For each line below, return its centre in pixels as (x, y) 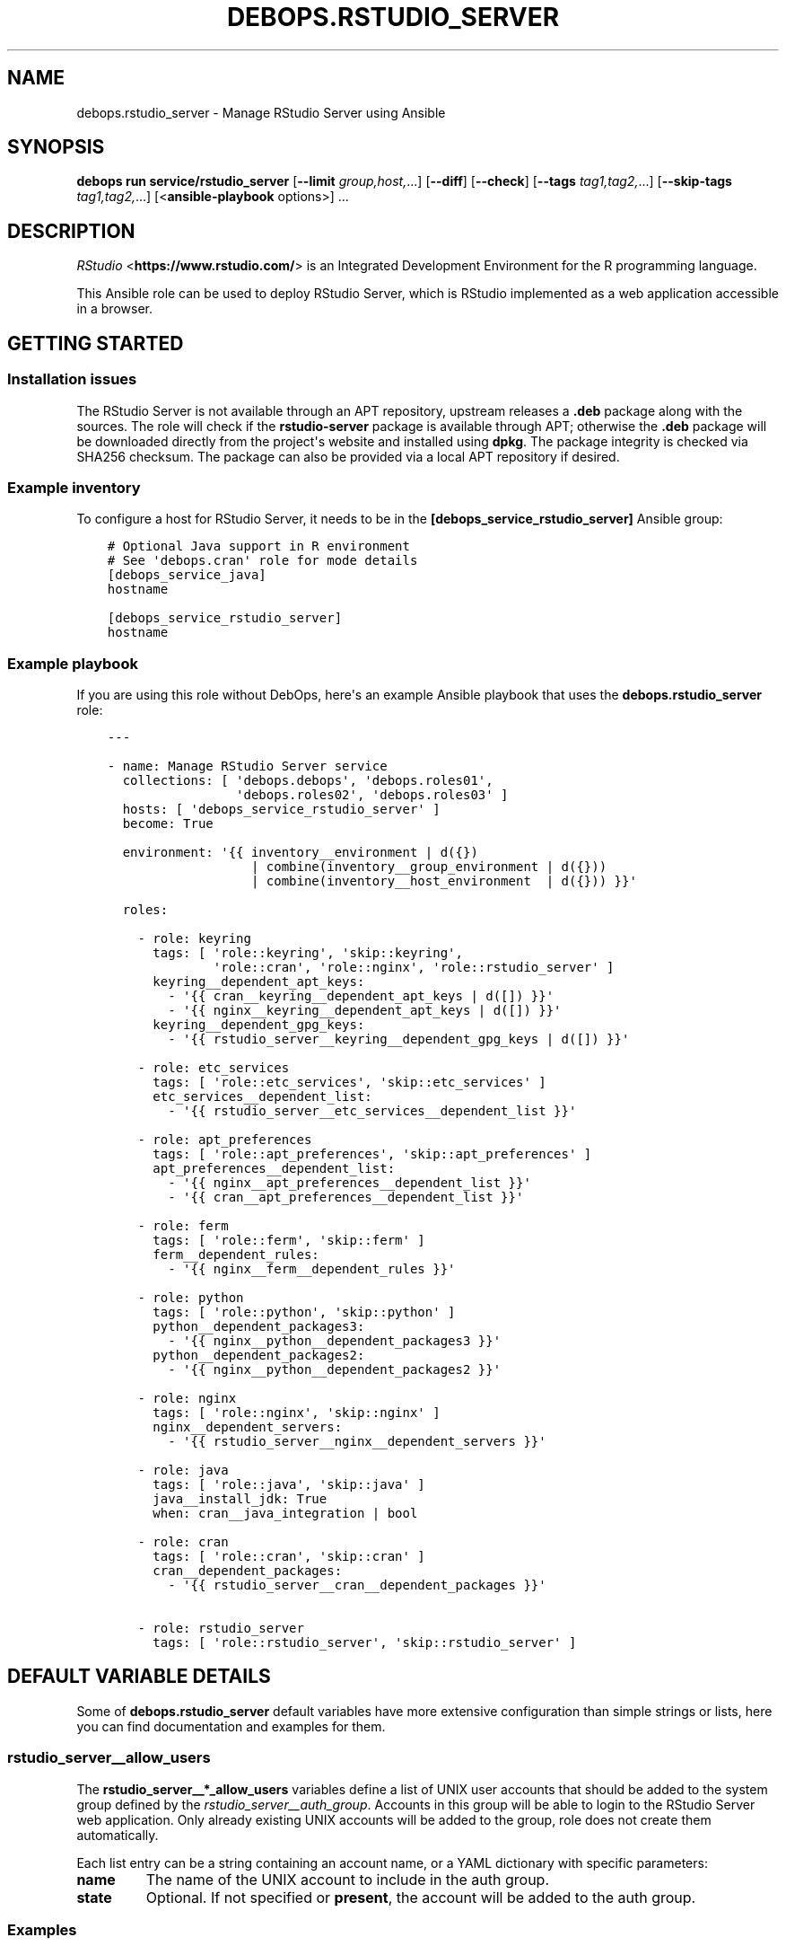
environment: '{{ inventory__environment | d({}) (300, 852)
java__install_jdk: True (240, 1499)
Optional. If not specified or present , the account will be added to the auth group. (421, 1897)
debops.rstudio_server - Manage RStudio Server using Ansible (261, 112)
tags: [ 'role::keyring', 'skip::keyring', (308, 953)
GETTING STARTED (96, 343)
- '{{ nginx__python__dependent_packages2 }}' (335, 1369)
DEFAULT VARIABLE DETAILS (139, 1677)
